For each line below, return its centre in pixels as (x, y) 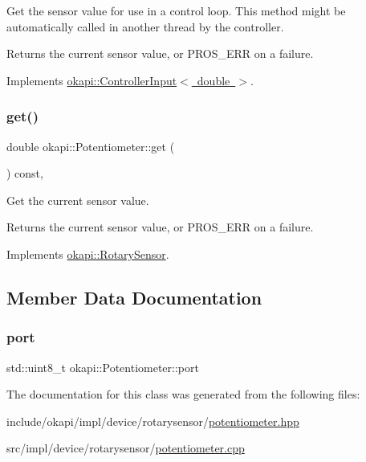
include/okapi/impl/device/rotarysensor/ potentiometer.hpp (153, 421)
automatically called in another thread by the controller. (145, 26)
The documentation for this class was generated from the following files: (183, 394)
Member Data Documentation (134, 297)
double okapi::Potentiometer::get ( (91, 146)
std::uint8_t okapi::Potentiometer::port (103, 367)
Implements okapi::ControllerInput (92, 80)
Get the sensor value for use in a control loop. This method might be (176, 10)
